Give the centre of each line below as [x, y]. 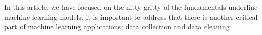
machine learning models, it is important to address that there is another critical [131, 16]
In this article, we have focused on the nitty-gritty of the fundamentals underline [131, 7]
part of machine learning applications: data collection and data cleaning [117, 27]
